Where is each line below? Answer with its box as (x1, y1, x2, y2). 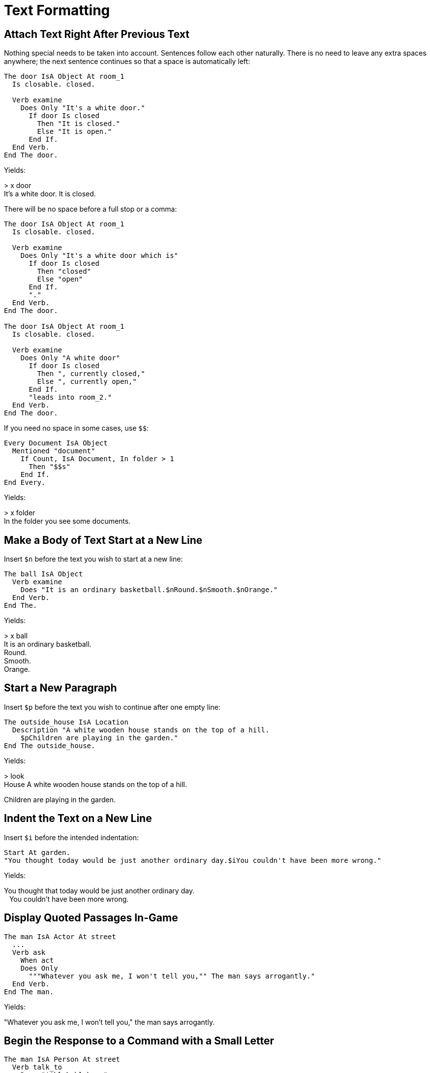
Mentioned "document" (12, 447, 95, 455)
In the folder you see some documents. (4, 517, 131, 526)
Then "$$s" (29, 463, 70, 471)
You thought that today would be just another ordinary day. (4, 886, 195, 895)
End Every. (4, 478, 46, 487)
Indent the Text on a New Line (4, 812, 152, 825)
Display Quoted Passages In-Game (4, 912, 178, 924)
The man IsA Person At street (4, 1055, 121, 1064)
